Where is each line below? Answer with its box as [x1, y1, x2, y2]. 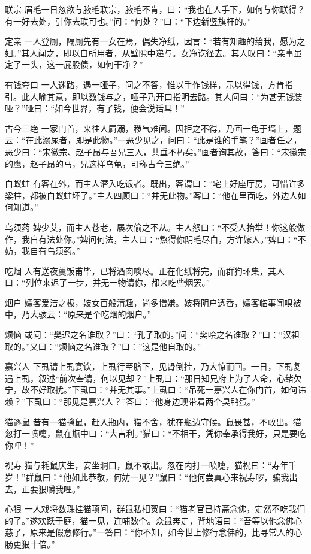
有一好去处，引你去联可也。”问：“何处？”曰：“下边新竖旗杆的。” [5, 14, 252, 27]
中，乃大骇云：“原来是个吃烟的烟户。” [5, 308, 152, 320]
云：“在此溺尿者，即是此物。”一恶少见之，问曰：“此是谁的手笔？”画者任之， [5, 134, 302, 146]
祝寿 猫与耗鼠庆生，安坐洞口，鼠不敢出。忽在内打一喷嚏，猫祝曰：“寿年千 [5, 459, 297, 471]
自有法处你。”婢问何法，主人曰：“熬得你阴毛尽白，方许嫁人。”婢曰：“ [29, 232, 298, 245]
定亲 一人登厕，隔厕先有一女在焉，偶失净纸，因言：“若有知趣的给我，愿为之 [5, 35, 306, 47]
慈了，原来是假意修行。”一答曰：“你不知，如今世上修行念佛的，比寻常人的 [5, 526, 294, 538]
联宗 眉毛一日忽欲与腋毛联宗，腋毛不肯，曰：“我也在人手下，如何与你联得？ [5, 3, 306, 15]
